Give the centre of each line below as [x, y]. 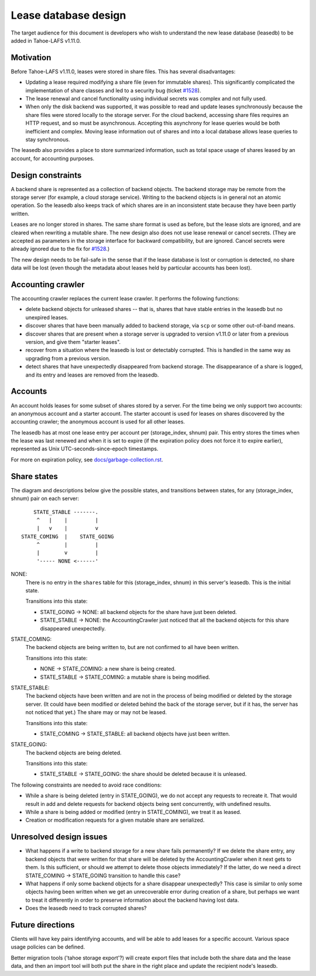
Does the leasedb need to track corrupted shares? [86, 908]
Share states [35, 476]
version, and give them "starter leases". [73, 342]
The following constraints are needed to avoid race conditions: [86, 785]
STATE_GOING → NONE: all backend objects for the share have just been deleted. [138, 612]
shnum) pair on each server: [45, 499]
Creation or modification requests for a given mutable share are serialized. [115, 820]
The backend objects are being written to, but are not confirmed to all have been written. [133, 647]
